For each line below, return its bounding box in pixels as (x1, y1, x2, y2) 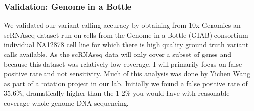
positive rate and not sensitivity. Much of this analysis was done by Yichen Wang (4, 68, 251, 79)
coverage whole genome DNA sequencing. (4, 97, 129, 108)
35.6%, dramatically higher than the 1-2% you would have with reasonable (4, 88, 230, 98)
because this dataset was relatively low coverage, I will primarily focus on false (4, 58, 242, 69)
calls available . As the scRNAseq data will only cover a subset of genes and (4, 49, 231, 59)
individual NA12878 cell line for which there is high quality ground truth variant (4, 39, 249, 50)
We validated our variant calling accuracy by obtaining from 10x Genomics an (4, 20, 241, 30)
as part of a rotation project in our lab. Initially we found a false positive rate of (4, 78, 248, 88)
